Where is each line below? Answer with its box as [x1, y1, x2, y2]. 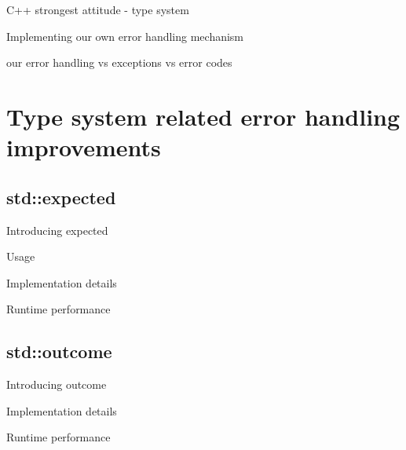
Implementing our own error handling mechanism [6, 27, 244, 44]
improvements [6, 131, 161, 163]
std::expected [6, 185, 116, 209]
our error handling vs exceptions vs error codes [6, 54, 232, 71]
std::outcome [6, 339, 112, 364]
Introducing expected [6, 221, 108, 238]
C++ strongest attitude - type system [6, 2, 189, 17]
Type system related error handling [6, 100, 401, 132]
